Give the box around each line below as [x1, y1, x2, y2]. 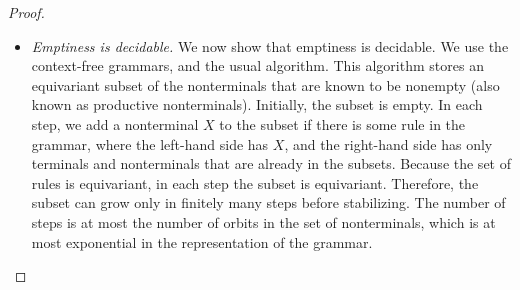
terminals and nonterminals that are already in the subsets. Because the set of [31, 153, 511, 174]
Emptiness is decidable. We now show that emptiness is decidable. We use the [31, 35, 509, 56]
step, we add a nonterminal [31, 113, 199, 134]
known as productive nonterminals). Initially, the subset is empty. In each [31, 94, 483, 115]
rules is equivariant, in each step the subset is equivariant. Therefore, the [31, 172, 479, 193]
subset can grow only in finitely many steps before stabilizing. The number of [31, 192, 506, 213]
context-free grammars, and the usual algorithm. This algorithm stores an [31, 55, 484, 76]
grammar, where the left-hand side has [31, 133, 269, 154]
